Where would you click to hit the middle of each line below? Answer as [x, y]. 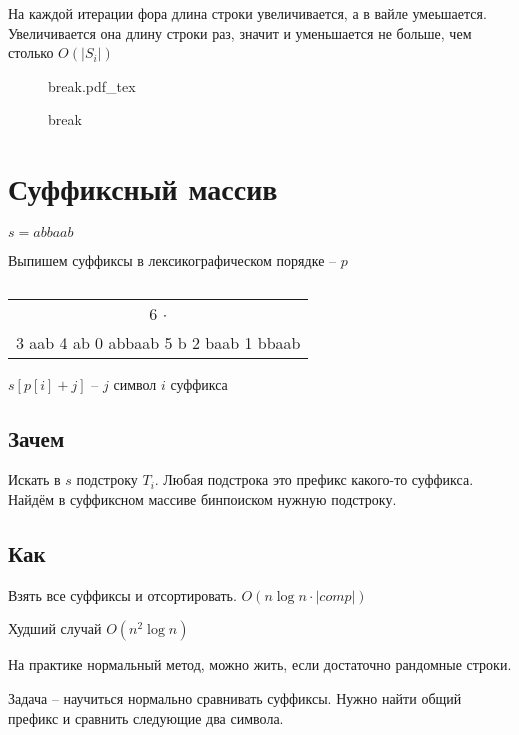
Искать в [34, 479]
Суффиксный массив [143, 188]
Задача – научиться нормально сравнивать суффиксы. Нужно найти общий [235, 698]
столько [31, 52]
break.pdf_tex [92, 85]
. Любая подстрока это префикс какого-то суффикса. [314, 479]
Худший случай [55, 628]
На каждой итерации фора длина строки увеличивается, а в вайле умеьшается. [247, 13]
